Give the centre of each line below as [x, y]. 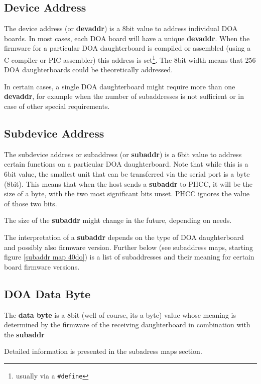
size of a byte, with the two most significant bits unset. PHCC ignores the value [127, 194]
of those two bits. [31, 203]
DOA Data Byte [47, 293]
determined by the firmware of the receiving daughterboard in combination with [127, 325]
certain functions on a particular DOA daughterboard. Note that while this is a [126, 164]
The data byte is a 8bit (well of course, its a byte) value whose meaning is [120, 314]
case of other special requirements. [57, 106]
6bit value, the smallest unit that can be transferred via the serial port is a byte [127, 174]
